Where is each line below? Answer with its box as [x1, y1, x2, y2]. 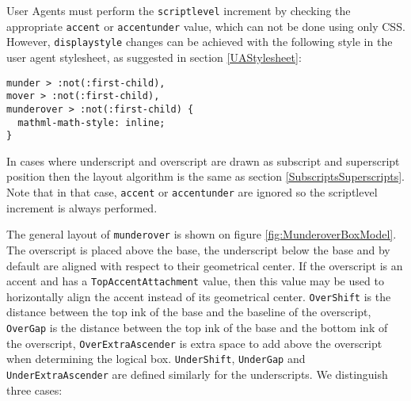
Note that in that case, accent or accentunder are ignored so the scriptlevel [6, 184, 378, 200]
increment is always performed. [6, 199, 158, 216]
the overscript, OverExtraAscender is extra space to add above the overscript [6, 334, 382, 351]
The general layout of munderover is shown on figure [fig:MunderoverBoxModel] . [6, 226, 397, 243]
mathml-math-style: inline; [17, 116, 166, 128]
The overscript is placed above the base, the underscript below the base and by [6, 241, 390, 258]
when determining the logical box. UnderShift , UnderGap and [6, 350, 306, 367]
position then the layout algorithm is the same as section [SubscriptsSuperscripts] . [6, 168, 405, 185]
